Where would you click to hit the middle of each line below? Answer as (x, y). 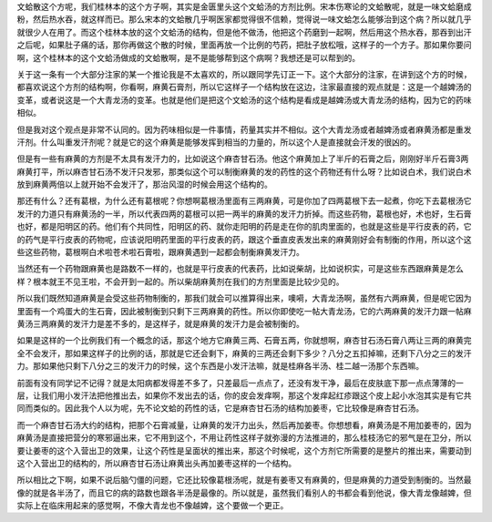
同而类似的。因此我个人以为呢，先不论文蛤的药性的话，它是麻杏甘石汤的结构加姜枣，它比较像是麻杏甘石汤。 (220, 408)
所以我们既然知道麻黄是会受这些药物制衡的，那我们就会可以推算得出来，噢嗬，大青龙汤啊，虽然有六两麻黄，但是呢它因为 (244, 298)
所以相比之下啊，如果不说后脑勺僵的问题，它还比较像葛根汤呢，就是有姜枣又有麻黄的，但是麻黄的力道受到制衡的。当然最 (244, 480)
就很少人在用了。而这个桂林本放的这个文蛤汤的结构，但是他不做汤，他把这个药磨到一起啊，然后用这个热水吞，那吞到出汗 (244, 32)
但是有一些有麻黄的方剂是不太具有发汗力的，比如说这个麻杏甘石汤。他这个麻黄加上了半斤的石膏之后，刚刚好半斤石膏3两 (243, 159)
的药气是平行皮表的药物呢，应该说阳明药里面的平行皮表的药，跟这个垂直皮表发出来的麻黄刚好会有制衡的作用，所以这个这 (244, 239)
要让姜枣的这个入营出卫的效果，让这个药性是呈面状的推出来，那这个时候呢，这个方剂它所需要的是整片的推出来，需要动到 (244, 450)
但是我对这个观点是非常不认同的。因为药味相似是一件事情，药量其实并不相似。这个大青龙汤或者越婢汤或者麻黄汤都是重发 (244, 129)
